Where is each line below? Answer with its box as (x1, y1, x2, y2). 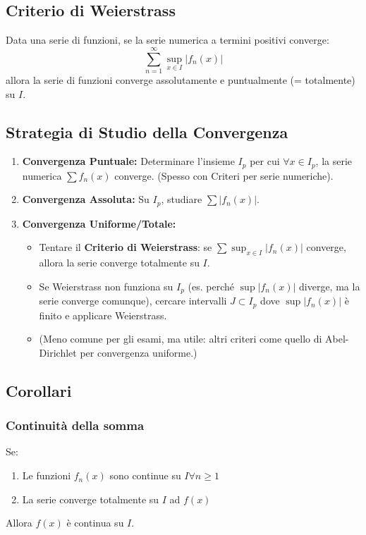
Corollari (6, 379, 72, 401)
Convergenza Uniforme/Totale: (22, 216, 176, 230)
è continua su (66, 515, 124, 530)
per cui (250, 154, 280, 168)
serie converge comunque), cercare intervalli (39, 293, 227, 308)
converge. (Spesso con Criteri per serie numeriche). (114, 168, 334, 183)
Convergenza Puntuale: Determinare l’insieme (22, 154, 235, 168)
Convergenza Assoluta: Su (22, 192, 150, 207)
